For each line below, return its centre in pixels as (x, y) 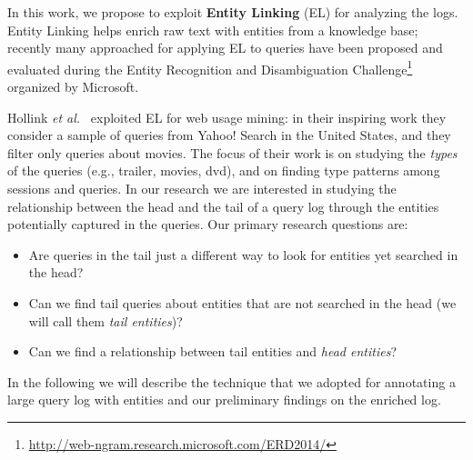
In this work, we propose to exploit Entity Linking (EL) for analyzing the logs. (233, 12)
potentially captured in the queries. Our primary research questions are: (208, 224)
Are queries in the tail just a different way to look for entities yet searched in (243, 254)
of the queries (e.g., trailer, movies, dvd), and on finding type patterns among (224, 170)
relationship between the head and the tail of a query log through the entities (223, 206)
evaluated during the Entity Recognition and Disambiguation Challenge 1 (210, 67)
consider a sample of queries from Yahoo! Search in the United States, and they (229, 135)
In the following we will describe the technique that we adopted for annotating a (231, 381)
